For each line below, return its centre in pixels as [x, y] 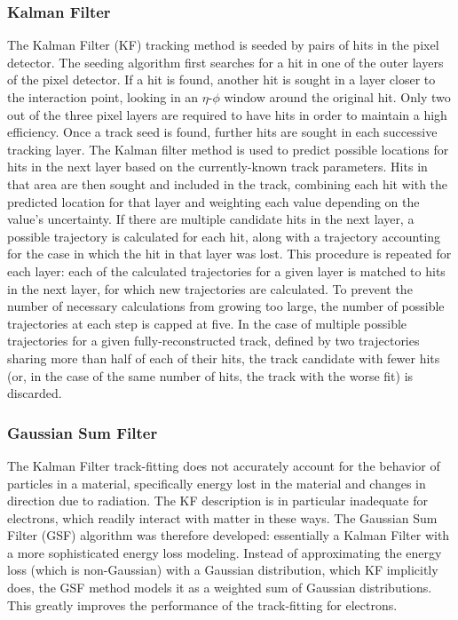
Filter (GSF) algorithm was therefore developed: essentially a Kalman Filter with [229, 535]
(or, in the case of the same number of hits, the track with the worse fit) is [210, 375]
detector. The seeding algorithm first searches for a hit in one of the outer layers [225, 62]
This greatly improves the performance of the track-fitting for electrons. [202, 604]
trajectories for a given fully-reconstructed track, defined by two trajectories [213, 341]
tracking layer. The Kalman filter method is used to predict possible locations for [228, 149]
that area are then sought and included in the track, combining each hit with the [228, 183]
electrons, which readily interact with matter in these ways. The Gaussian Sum [222, 517]
